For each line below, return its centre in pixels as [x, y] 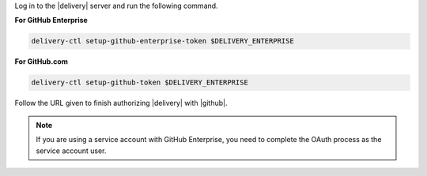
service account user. [71, 151]
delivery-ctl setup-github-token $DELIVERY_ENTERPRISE [140, 82]
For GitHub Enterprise [51, 21]
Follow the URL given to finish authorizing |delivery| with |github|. [121, 103]
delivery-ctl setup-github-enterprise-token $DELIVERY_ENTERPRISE [162, 41]
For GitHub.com [42, 62]
